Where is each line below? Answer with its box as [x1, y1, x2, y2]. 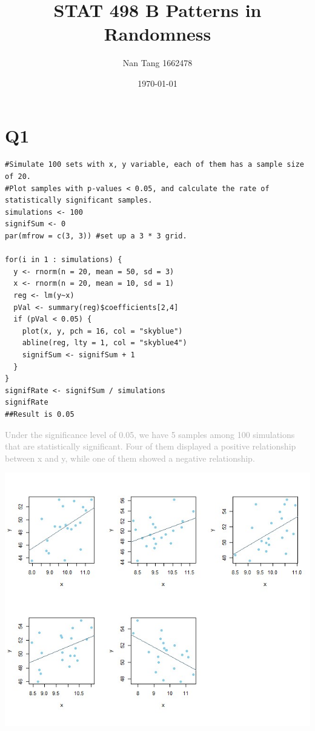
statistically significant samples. [5, 196, 153, 205]
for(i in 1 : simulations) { [5, 255, 122, 264]
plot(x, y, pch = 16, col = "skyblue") [22, 326, 183, 335]
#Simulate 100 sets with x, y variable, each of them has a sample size [5, 160, 304, 169]
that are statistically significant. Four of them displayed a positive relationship [5, 440, 296, 453]
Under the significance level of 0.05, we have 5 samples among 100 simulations [5, 428, 295, 440]
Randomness [104, 21, 211, 46]
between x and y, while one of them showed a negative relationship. [5, 451, 255, 464]
